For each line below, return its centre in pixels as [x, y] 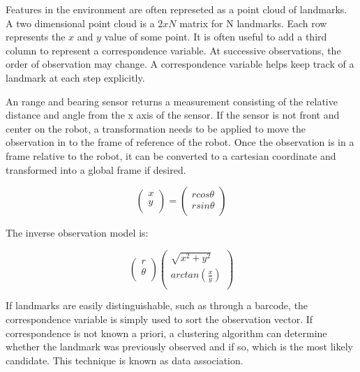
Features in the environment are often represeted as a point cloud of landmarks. [177, 9]
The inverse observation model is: [77, 233]
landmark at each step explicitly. [75, 77]
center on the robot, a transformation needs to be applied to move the [156, 128]
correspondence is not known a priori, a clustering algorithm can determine [166, 333]
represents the [36, 37]
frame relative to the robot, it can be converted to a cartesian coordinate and [171, 155]
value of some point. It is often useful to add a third [216, 37]
